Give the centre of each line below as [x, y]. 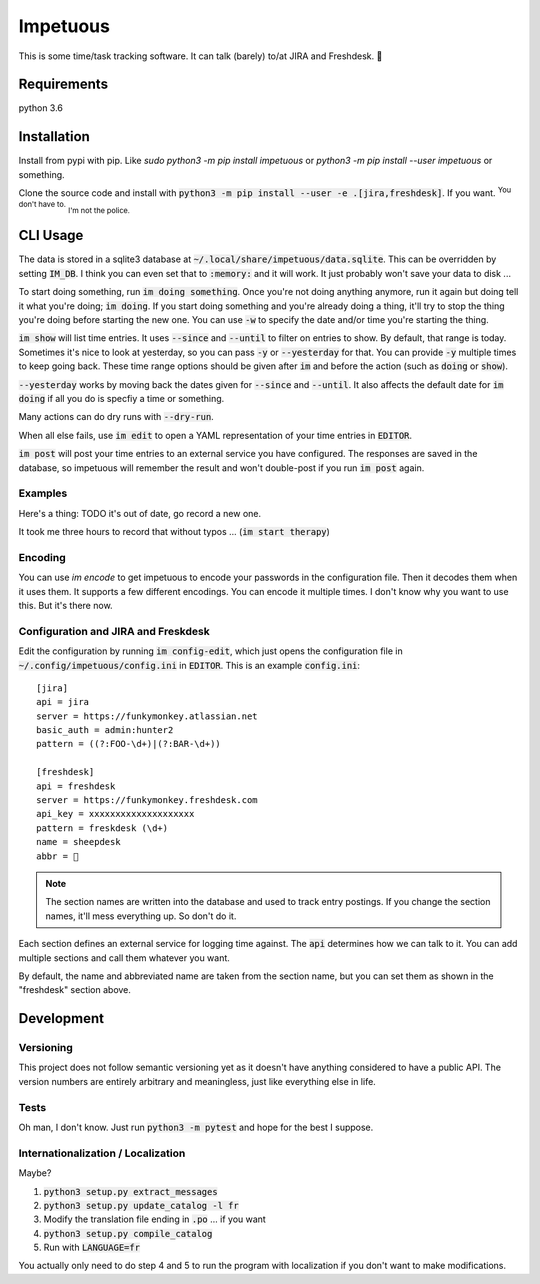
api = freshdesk [76, 786]
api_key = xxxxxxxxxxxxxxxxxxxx [115, 814]
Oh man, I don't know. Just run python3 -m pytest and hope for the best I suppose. [196, 1127]
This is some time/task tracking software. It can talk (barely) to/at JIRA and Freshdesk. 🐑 [200, 56]
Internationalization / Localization [102, 1153]
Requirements [63, 84]
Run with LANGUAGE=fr [91, 1247]
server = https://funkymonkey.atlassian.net [147, 716]
